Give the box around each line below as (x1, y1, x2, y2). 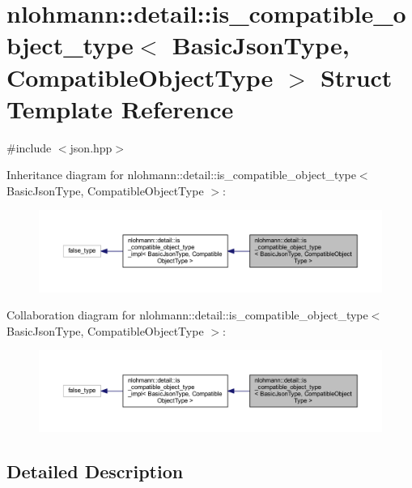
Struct (320, 60, 393, 93)
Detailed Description (6, 459, 184, 484)
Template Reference (6, 92, 234, 125)
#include (6, 139, 52, 156)
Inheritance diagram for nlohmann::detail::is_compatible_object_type (6, 166, 356, 183)
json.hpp (70, 139, 113, 156)
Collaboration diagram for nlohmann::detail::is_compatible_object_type (6, 306, 368, 323)
